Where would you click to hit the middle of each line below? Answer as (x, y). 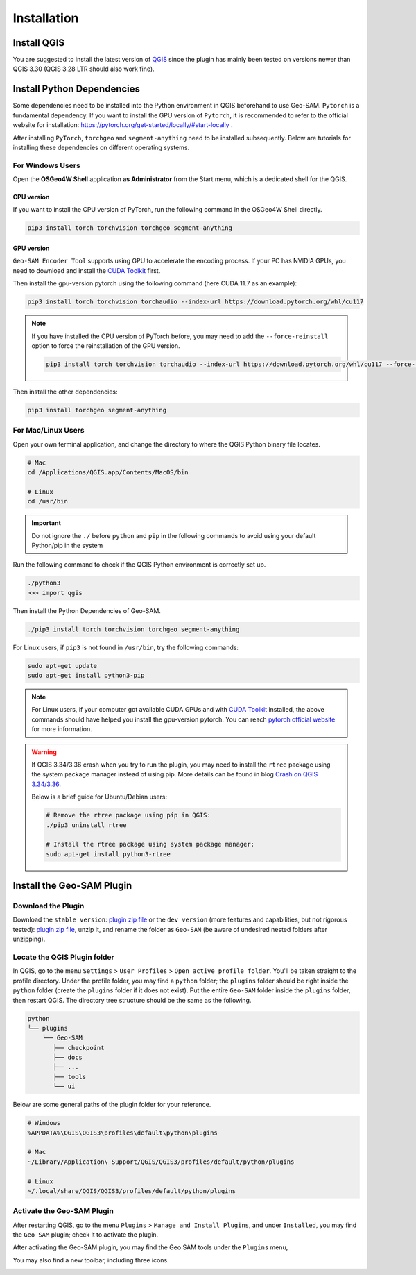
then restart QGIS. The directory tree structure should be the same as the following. (132, 1000)
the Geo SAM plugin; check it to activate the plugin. (86, 1235)
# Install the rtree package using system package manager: (150, 844)
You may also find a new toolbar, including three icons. (91, 1260)
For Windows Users (47, 165)
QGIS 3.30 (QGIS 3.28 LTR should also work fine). (84, 69)
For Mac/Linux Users (49, 431)
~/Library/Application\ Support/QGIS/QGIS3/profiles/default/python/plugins (161, 1162)
